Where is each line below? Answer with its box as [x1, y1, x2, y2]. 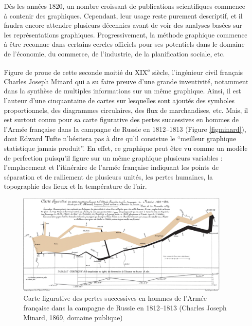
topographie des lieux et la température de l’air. [4, 181, 147, 191]
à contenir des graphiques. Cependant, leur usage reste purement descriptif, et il [4, 10, 243, 20]
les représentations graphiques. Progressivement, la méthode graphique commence [4, 29, 248, 39]
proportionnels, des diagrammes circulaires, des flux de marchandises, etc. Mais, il [4, 105, 248, 115]
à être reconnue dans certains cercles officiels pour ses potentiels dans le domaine [4, 39, 245, 49]
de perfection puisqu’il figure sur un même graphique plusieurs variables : [4, 152, 223, 163]
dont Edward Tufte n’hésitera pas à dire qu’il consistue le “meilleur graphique [4, 133, 236, 144]
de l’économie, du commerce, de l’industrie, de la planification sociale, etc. [4, 48, 225, 58]
